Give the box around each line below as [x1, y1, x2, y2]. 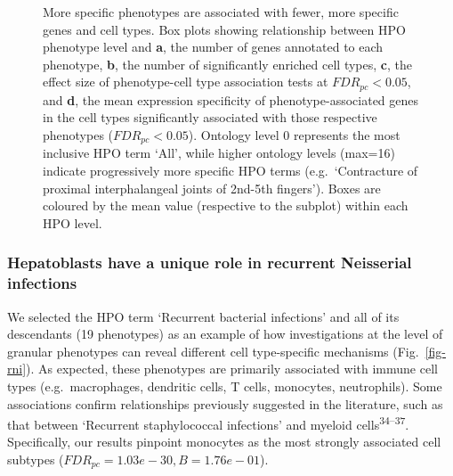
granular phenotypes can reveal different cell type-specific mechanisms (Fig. [7, 341, 419, 360]
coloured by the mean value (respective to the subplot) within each [43, 196, 409, 215]
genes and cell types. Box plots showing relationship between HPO [43, 20, 406, 38]
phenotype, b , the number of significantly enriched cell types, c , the [43, 54, 412, 73]
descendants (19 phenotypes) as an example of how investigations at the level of [7, 324, 443, 343]
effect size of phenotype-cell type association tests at [43, 72, 328, 91]
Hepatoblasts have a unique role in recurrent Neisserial [7, 251, 412, 274]
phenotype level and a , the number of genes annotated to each [43, 37, 384, 56]
